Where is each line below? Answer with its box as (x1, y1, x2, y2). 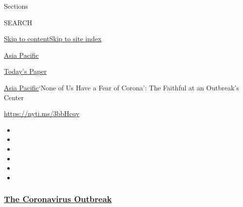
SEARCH (4, 17, 32, 27)
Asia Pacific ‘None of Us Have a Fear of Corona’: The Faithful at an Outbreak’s (4, 82, 239, 92)
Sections (4, 1, 28, 11)
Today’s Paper (4, 66, 47, 76)
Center (4, 92, 24, 102)
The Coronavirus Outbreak (4, 193, 112, 205)
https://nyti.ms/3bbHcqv (4, 108, 80, 119)
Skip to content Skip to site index (4, 34, 102, 44)
